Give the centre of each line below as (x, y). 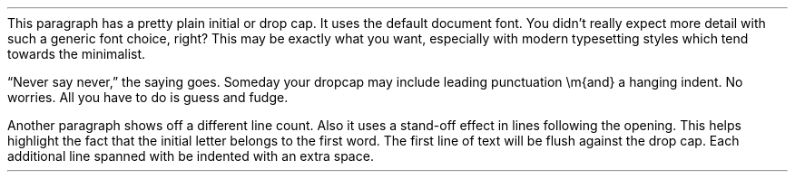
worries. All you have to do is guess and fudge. (148, 97)
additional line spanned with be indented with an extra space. (191, 156)
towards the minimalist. (77, 54)
